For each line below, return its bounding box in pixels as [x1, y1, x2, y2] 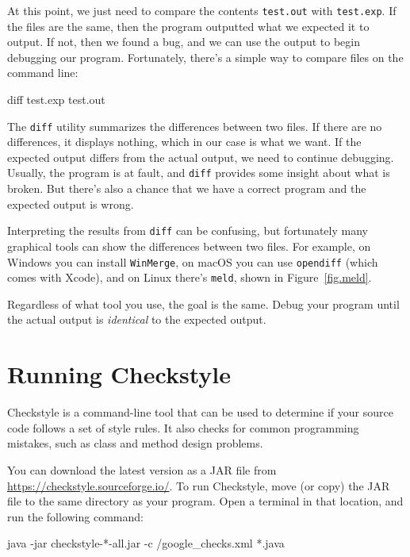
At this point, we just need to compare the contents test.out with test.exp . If [7, 2, 397, 18]
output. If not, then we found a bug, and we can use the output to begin [7, 33, 361, 50]
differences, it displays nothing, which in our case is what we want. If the [7, 133, 362, 150]
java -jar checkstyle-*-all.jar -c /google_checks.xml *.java [7, 535, 285, 551]
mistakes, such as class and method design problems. [7, 435, 263, 451]
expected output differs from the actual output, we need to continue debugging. [7, 148, 394, 165]
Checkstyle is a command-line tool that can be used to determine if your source [7, 404, 393, 421]
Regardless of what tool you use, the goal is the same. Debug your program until [7, 295, 400, 312]
